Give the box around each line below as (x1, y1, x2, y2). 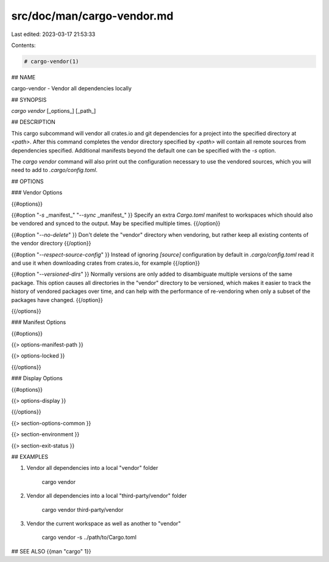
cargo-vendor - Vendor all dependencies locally (11, 85, 132, 92)
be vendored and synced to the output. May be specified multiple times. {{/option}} (11, 220, 221, 227)
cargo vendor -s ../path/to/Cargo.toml (41, 534, 137, 541)
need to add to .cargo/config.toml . (11, 167, 97, 174)
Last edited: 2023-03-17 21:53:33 (11, 31, 96, 38)
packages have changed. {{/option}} (11, 296, 104, 303)
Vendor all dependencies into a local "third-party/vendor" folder (26, 492, 187, 500)
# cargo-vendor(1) (24, 58, 79, 65)
